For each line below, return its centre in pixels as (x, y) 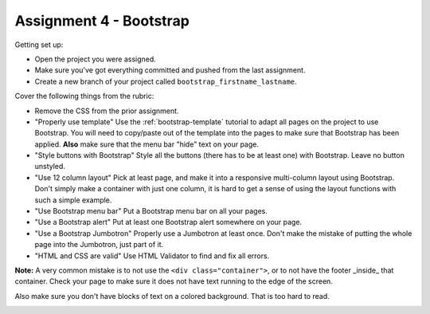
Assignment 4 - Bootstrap (102, 21)
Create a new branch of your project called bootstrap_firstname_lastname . (166, 81)
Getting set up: (39, 45)
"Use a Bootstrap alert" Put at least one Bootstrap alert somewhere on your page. (168, 222)
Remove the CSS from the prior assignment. (107, 111)
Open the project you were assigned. (96, 59)
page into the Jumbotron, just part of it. (99, 245)
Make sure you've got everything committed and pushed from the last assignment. (170, 70)
